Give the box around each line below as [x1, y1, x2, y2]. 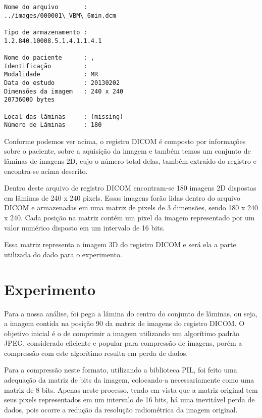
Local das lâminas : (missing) [4, 113, 124, 120]
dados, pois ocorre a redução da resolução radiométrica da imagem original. [4, 404, 238, 414]
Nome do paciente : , [4, 54, 94, 61]
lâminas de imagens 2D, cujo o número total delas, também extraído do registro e [4, 156, 256, 166]
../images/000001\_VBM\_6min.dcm [4, 12, 116, 19]
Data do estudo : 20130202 [4, 79, 120, 86]
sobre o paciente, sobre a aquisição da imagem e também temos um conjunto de [4, 146, 251, 156]
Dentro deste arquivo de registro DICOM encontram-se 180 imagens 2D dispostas [4, 182, 256, 193]
